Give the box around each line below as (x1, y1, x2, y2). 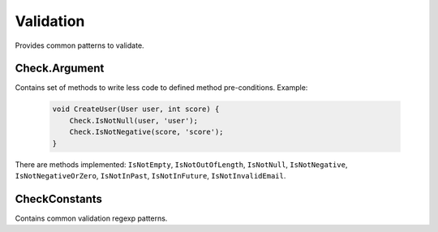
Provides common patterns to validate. (15, 41, 145, 50)
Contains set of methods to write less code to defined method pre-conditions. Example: (15, 83, 308, 92)
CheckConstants (15, 191, 103, 206)
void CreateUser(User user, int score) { (52, 105, 220, 114)
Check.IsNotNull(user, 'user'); (69, 116, 199, 125)
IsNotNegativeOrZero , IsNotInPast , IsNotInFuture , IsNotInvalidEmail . (15, 170, 286, 180)
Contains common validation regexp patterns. (15, 213, 168, 223)
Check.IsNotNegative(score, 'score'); (69, 127, 224, 137)
